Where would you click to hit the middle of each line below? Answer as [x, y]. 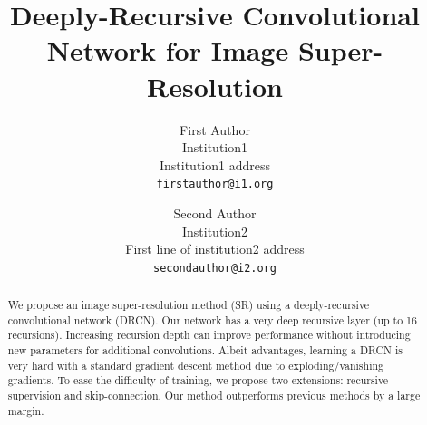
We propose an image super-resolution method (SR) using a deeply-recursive [189, 305]
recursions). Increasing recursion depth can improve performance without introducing [209, 335]
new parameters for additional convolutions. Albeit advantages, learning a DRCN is [205, 350]
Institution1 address [214, 164]
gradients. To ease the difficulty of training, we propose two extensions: [175, 380]
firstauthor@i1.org [215, 184]
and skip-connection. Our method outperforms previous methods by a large [243, 396]
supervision [34, 396]
